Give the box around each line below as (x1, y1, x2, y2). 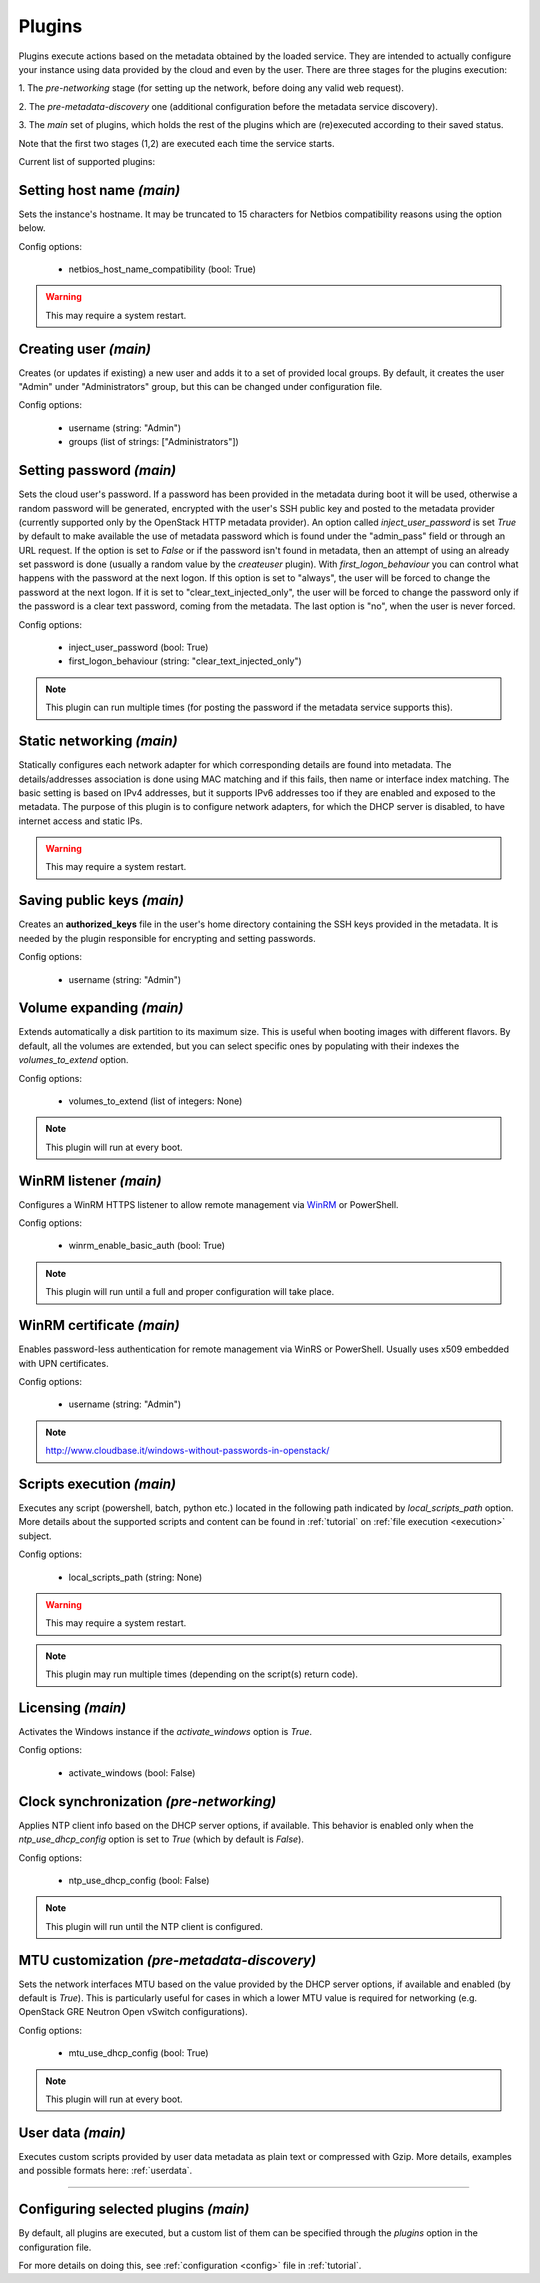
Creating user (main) (18, 340, 152, 357)
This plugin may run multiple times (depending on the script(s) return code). (45, 1668, 359, 1680)
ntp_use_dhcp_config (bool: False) (68, 1874, 210, 1886)
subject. (18, 1530, 52, 1542)
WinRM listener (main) (18, 1172, 162, 1189)
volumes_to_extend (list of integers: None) (68, 1095, 243, 1107)
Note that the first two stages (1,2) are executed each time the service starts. (18, 137, 335, 149)
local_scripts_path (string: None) (68, 1571, 203, 1583)
